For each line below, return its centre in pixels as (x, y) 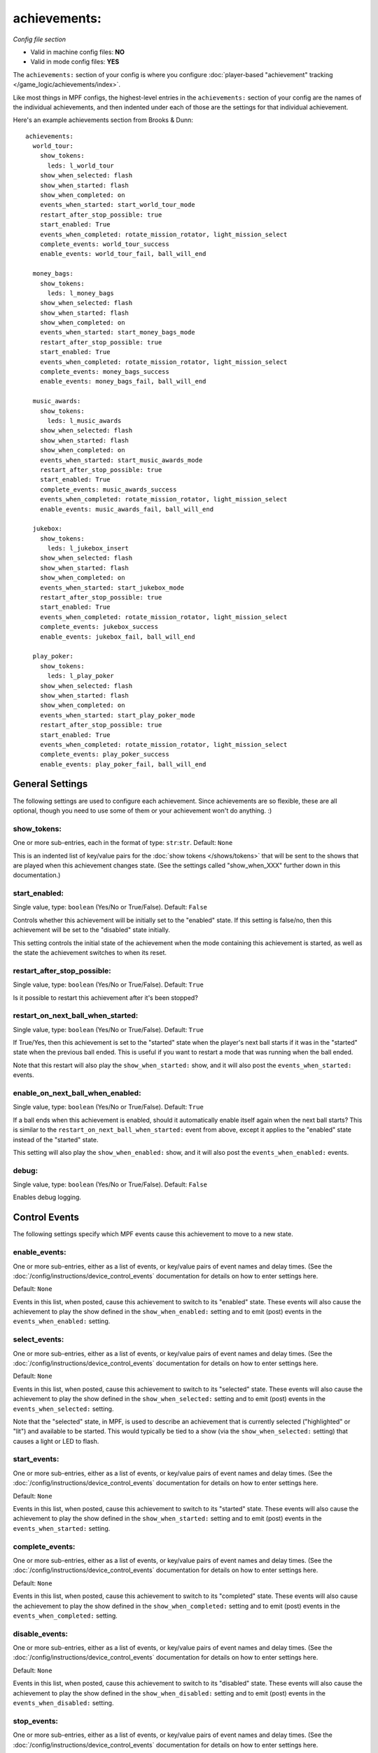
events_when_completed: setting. (65, 1616)
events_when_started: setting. (62, 1528)
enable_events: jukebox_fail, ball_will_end (117, 637)
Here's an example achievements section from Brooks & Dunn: (103, 120)
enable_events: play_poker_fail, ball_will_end (123, 764)
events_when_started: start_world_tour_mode (117, 205)
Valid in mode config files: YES (75, 62)
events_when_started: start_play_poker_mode (117, 715)
